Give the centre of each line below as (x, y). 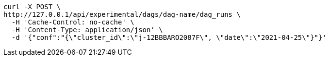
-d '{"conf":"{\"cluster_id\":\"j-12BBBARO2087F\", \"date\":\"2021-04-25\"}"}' (169, 37)
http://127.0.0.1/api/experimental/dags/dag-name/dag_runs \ (122, 14)
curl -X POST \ (32, 7)
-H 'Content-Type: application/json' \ (87, 30)
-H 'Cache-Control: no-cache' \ (73, 22)
